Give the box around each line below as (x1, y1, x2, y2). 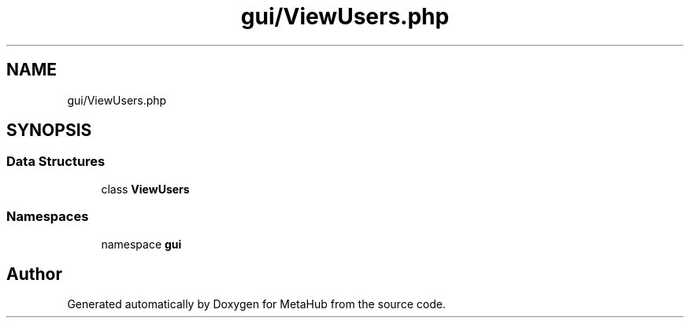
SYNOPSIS (6, 120, 92, 141)
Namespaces (6, 208, 89, 225)
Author (6, 263, 62, 284)
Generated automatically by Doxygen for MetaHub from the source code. (67, 297, 446, 311)
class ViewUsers (101, 182, 190, 196)
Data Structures (6, 153, 106, 170)
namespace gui (101, 237, 182, 251)
